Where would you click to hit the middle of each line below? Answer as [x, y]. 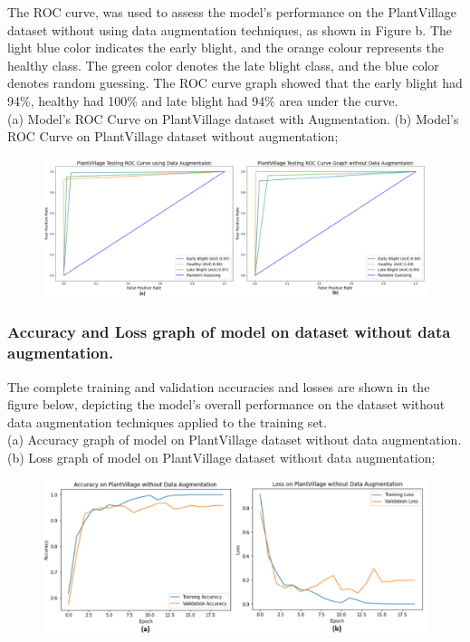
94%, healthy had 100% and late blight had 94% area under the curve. [203, 100]
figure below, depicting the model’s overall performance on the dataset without [226, 404]
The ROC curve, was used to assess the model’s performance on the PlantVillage [232, 12]
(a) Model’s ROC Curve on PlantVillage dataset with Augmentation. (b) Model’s [233, 118]
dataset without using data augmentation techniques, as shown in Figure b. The [230, 29]
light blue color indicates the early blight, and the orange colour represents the [225, 48]
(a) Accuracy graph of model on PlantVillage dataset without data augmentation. [235, 440]
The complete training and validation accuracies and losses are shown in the [219, 386]
